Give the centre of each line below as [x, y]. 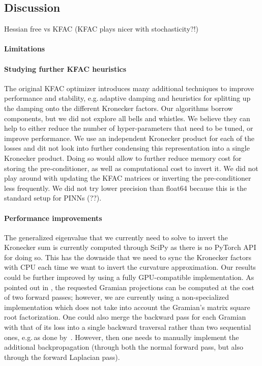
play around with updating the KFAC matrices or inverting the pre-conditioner [128, 178]
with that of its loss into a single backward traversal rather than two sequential [128, 327]
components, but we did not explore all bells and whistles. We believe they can [127, 118]
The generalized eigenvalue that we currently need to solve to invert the [116, 237]
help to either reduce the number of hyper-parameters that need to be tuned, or [129, 128]
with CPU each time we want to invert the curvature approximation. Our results [130, 267]
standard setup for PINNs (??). [53, 198]
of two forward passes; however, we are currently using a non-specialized [117, 297]
